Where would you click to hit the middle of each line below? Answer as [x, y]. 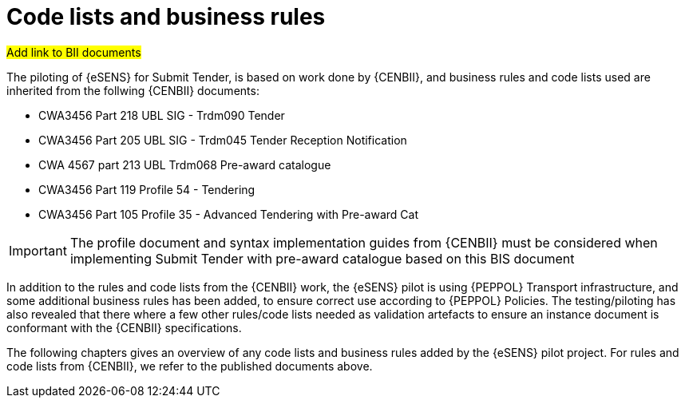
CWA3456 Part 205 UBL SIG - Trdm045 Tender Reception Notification [223, 140]
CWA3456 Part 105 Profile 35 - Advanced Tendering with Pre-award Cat [229, 214]
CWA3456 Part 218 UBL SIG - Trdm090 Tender [162, 115]
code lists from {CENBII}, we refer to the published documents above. [190, 366]
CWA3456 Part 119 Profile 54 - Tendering [147, 189]
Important [38, 250]
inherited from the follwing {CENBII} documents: [133, 90]
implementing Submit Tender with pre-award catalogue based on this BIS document [322, 258]
